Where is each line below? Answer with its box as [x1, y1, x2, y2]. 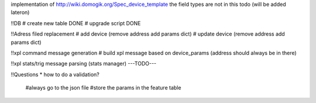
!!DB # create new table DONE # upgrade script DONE [11, 19, 141, 26]
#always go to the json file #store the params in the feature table [25, 84, 181, 91]
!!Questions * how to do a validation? [11, 71, 99, 78]
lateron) [11, 9, 30, 16]
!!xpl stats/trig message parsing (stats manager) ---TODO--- [11, 60, 157, 67]
